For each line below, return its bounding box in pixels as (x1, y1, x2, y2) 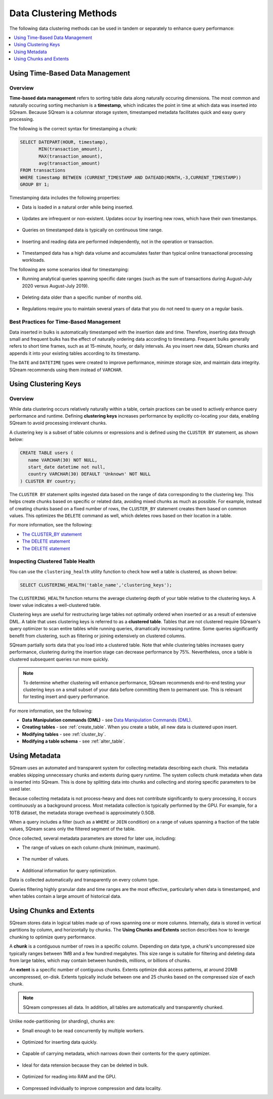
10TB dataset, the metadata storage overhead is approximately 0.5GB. (9, 809, 155, 816)
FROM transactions (20, 168, 66, 173)
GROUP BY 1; (20, 182, 50, 187)
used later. (9, 786, 31, 792)
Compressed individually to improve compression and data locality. (22, 1085, 162, 1091)
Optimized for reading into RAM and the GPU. (22, 1074, 117, 1080)
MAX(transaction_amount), (38, 153, 103, 159)
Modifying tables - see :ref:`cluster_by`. (22, 731, 106, 737)
